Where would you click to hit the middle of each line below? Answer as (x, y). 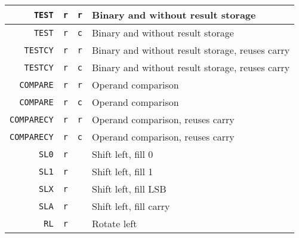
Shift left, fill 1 (123, 171)
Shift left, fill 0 (123, 154)
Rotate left (115, 223)
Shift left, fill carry (131, 206)
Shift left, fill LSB (129, 189)
